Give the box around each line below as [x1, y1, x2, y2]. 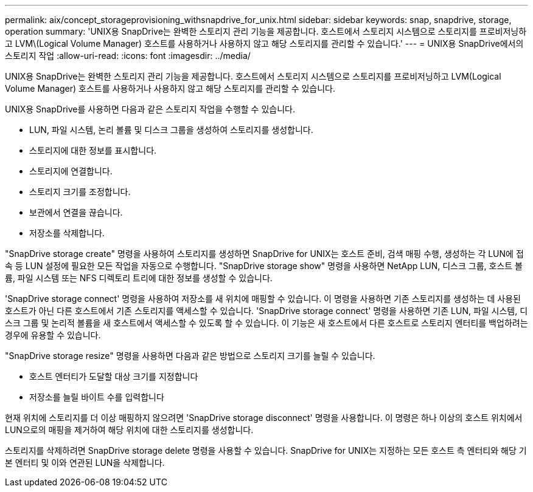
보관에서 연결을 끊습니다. [29, 207, 123, 217]
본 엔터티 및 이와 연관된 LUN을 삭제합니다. [5, 457, 165, 468]
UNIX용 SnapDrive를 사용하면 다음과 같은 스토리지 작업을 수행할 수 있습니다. [5, 104, 295, 114]
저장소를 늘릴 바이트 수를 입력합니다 [29, 392, 164, 402]
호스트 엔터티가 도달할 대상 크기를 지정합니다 [29, 371, 198, 381]
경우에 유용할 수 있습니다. [5, 330, 101, 340]
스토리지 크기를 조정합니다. [29, 186, 131, 197]
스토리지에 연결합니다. [29, 166, 113, 176]
